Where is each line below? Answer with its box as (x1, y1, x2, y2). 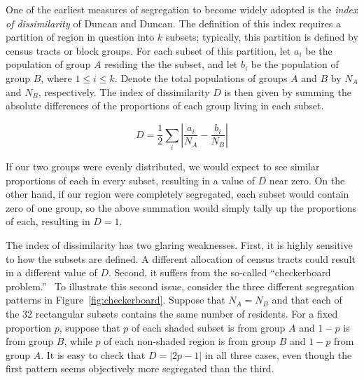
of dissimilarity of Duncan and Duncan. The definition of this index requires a (6, 15, 342, 30)
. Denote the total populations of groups (114, 70, 288, 85)
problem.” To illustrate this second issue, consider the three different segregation (6, 278, 355, 293)
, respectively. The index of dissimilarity (38, 84, 210, 99)
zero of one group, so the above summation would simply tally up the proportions (6, 200, 356, 215)
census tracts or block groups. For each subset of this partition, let (6, 43, 291, 57)
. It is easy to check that (41, 347, 146, 362)
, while (64, 334, 92, 348)
